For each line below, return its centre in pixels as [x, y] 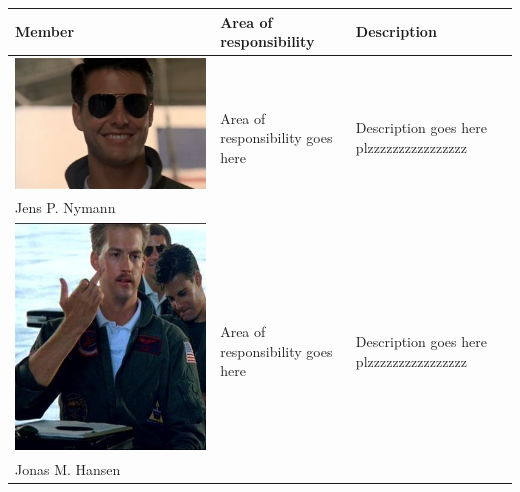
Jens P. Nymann [65, 207]
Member [45, 31]
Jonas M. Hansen [68, 469]
